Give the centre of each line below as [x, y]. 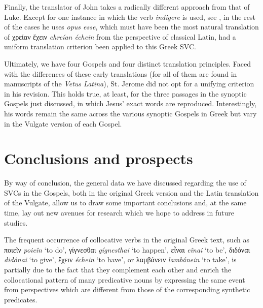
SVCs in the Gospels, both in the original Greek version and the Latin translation [131, 192]
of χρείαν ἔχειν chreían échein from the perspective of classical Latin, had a [120, 36]
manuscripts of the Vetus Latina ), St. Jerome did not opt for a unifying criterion [129, 84]
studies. [16, 222]
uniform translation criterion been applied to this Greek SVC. [100, 47]
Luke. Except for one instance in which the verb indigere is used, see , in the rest [130, 17]
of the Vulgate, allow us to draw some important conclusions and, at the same [125, 203]
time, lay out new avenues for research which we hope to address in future [119, 213]
